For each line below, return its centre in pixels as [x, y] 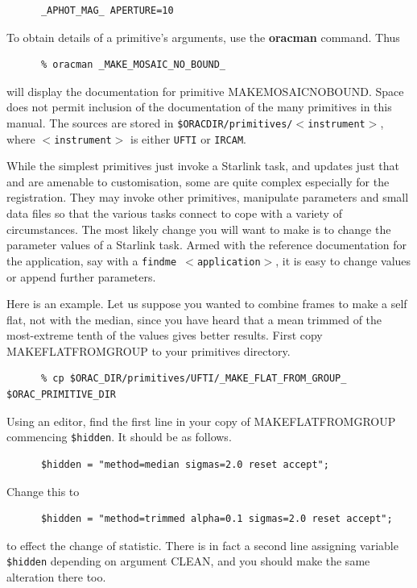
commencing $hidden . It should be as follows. [119, 437]
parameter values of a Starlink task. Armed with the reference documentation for [207, 245]
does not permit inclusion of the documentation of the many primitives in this [199, 107]
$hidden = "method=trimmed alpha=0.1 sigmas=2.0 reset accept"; [217, 519]
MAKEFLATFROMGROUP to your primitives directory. [149, 350]
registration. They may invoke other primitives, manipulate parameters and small [208, 197]
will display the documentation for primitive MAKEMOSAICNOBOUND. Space [205, 91]
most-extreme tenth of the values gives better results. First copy [165, 335]
